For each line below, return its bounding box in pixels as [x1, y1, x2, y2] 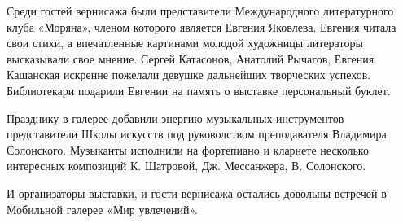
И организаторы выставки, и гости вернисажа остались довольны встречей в [7, 184, 387, 201]
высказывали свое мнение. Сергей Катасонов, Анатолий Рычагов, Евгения [7, 50, 375, 67]
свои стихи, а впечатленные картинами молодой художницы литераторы [7, 34, 363, 51]
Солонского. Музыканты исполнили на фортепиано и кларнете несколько [7, 141, 369, 158]
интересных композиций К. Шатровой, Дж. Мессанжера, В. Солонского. [7, 157, 366, 174]
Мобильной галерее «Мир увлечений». [7, 200, 199, 217]
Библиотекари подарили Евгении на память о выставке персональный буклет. [7, 81, 391, 98]
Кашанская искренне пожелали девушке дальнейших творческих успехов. [7, 66, 371, 83]
